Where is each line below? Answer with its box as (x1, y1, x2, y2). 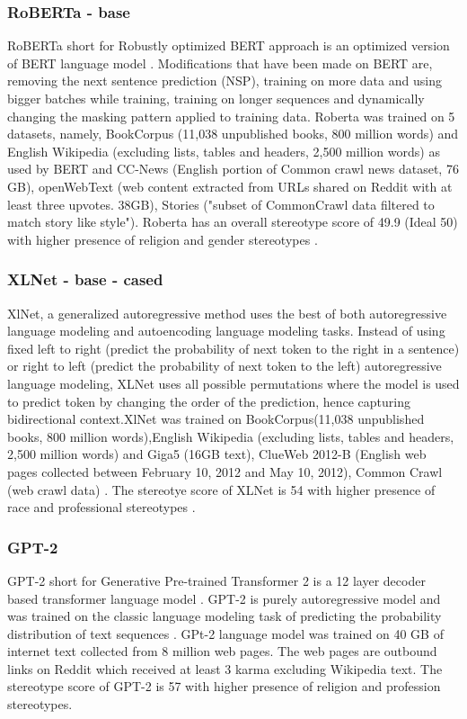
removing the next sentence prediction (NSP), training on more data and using (7, 71, 442, 90)
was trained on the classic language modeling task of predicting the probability (7, 607, 442, 625)
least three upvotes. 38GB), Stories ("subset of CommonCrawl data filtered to (7, 194, 435, 213)
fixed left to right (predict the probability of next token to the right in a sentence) (7, 338, 460, 357)
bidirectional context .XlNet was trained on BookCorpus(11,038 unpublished (7, 409, 425, 428)
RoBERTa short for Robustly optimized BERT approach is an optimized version (7, 36, 450, 55)
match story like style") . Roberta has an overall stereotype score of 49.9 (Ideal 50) (7, 212, 458, 231)
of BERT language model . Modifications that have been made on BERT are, (7, 53, 433, 72)
